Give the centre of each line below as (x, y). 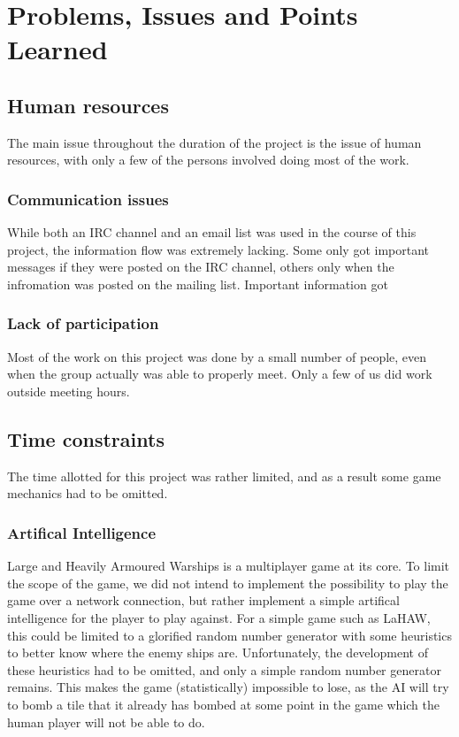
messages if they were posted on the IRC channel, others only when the (201, 267)
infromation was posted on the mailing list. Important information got (198, 284)
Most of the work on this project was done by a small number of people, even (217, 356)
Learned (57, 49)
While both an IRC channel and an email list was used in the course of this (212, 232)
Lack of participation (83, 323)
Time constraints (86, 438)
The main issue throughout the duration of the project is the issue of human (214, 142)
